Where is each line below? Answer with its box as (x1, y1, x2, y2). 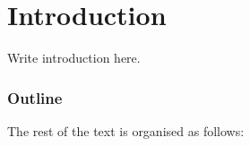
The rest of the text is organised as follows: (7, 121, 245, 140)
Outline (7, 86, 63, 108)
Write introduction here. (7, 48, 141, 67)
